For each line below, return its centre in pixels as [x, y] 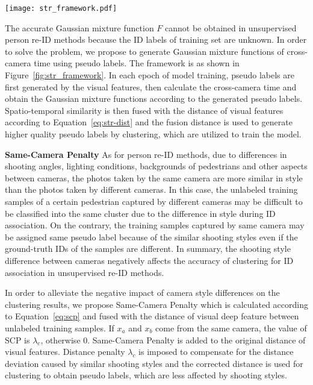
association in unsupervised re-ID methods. [85, 272]
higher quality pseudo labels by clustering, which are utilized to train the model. [153, 134]
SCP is [17, 340]
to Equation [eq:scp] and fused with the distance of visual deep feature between [152, 316]
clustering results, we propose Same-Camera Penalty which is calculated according [156, 304]
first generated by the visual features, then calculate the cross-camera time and [151, 86]
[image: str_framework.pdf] [61, 8]
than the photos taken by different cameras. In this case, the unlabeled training [151, 189]
